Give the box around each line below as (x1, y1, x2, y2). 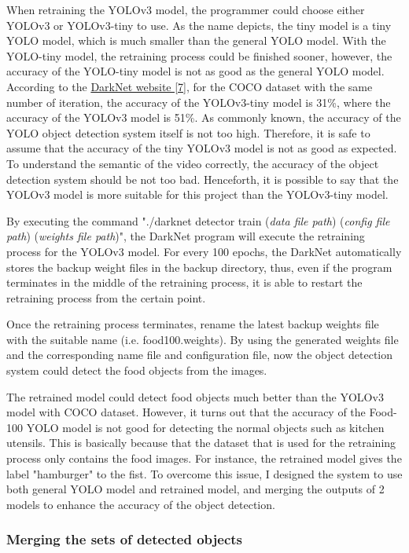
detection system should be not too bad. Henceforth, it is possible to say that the (6, 170, 399, 187)
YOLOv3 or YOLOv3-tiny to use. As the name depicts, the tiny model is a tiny (6, 16, 392, 33)
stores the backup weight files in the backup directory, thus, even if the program (6, 258, 392, 275)
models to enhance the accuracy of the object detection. (6, 496, 275, 512)
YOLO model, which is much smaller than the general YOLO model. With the (6, 32, 386, 49)
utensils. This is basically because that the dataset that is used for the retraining (6, 434, 396, 451)
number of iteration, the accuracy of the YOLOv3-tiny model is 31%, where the (6, 93, 391, 110)
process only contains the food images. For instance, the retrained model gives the (6, 450, 402, 467)
